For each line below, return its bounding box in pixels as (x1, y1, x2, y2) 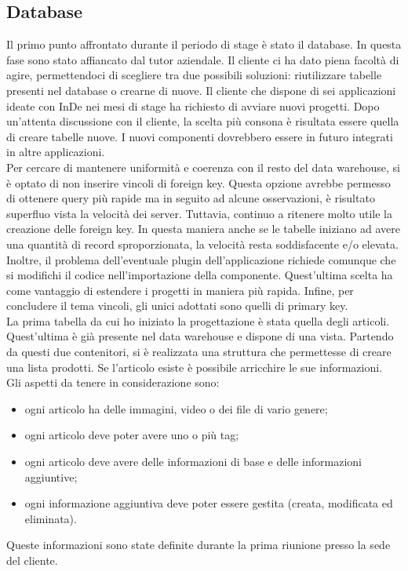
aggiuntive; (24, 468, 78, 485)
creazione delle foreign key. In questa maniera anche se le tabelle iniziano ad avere (6, 220, 400, 237)
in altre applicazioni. (6, 144, 105, 160)
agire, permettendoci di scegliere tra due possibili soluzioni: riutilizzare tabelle (6, 67, 382, 83)
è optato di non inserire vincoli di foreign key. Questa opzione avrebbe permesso (6, 174, 391, 191)
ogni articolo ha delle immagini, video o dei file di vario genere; (24, 400, 328, 416)
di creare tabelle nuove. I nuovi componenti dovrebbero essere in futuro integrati (6, 128, 393, 144)
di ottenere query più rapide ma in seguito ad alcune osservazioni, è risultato (6, 190, 375, 206)
